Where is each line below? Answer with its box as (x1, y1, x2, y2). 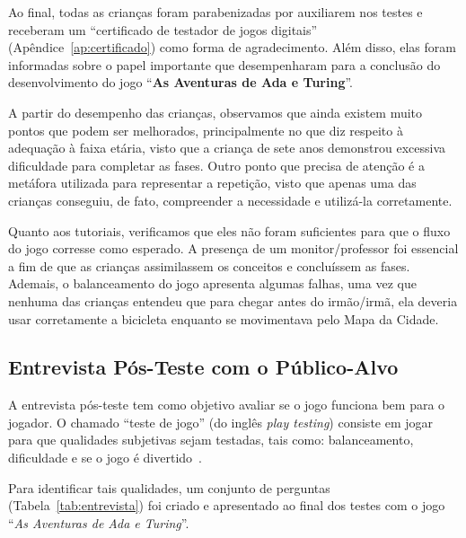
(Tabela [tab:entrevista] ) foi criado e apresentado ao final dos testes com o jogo (8, 496, 445, 515)
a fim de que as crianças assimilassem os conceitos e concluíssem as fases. (8, 256, 410, 275)
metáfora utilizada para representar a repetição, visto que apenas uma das (8, 173, 417, 192)
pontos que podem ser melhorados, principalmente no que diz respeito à (8, 120, 403, 139)
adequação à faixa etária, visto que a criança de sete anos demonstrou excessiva (8, 138, 446, 157)
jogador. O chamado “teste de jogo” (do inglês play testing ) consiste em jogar (8, 412, 434, 431)
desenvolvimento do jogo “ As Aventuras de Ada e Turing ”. (8, 73, 353, 92)
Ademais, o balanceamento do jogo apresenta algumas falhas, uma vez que (8, 274, 417, 293)
